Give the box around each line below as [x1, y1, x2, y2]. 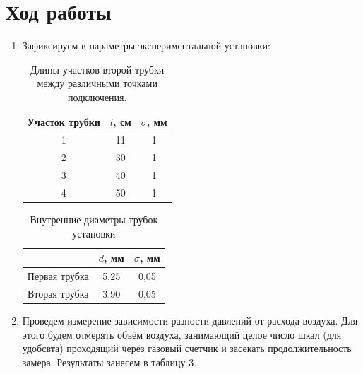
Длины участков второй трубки [30, 62, 165, 76]
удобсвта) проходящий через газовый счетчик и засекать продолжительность [22, 341, 352, 356]
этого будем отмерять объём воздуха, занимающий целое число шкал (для [22, 327, 342, 341]
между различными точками [37, 76, 157, 90]
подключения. [67, 89, 127, 104]
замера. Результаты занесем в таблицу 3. [22, 354, 197, 369]
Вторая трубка [28, 286, 89, 300]
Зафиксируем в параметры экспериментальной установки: [22, 38, 270, 53]
